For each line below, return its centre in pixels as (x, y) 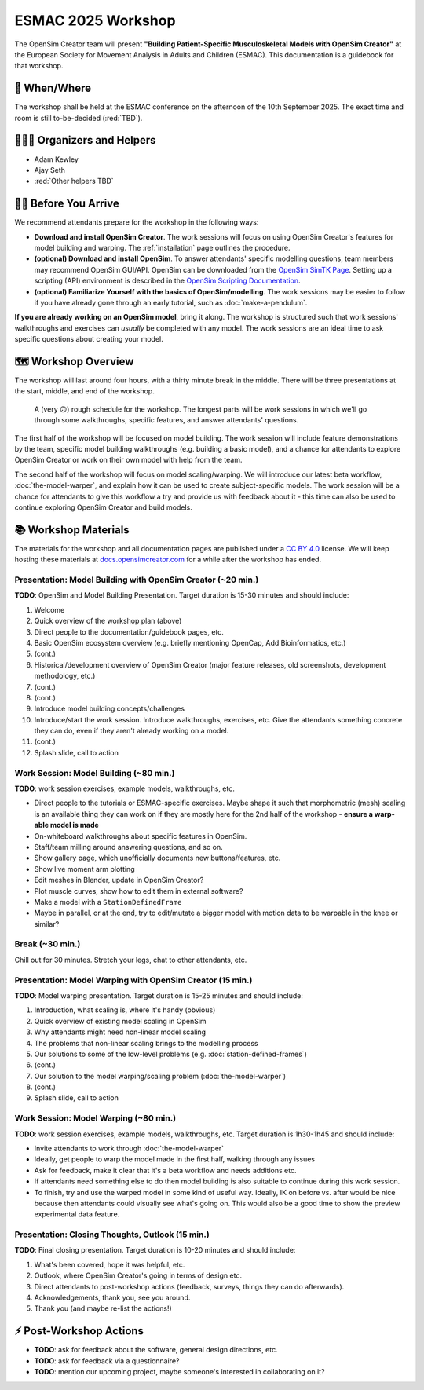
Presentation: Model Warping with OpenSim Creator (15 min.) (133, 980)
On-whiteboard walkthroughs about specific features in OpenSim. (141, 836)
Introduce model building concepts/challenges (109, 709)
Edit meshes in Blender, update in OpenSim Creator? (119, 880)
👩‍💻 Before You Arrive (67, 204)
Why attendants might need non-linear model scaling (120, 1032)
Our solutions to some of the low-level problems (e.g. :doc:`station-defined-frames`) (171, 1054)
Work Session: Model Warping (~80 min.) (95, 1118)
